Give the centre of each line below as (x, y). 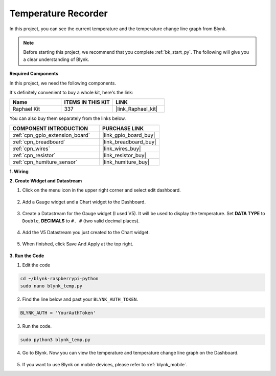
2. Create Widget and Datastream (46, 181)
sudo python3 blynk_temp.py (55, 340)
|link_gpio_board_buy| (129, 135)
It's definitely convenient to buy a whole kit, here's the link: (71, 92)
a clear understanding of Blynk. (56, 59)
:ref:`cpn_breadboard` (39, 142)
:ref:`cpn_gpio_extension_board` (51, 135)
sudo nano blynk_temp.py (51, 286)
